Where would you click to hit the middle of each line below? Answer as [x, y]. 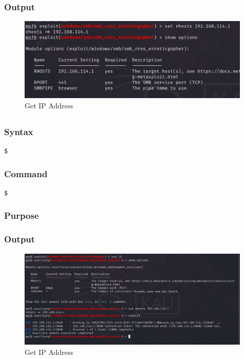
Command [26, 173]
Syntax [19, 131]
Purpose [22, 215]
